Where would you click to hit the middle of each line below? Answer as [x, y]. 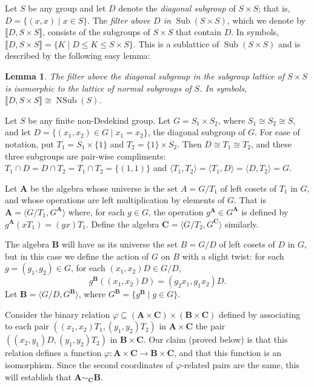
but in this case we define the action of [77, 256]
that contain [198, 32]
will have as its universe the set [120, 244]
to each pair [27, 326]
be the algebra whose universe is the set [104, 188]
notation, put [29, 143]
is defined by [265, 211]
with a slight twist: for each [233, 256]
